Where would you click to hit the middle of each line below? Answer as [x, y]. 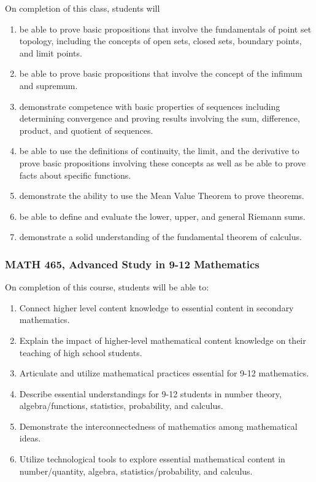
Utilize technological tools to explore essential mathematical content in [152, 459]
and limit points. [51, 52]
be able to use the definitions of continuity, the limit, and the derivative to [159, 151]
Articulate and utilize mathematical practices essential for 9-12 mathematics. [164, 373]
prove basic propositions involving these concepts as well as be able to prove [162, 162]
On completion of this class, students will [83, 8]
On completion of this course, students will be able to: [107, 287]
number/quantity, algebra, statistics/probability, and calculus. [136, 471]
